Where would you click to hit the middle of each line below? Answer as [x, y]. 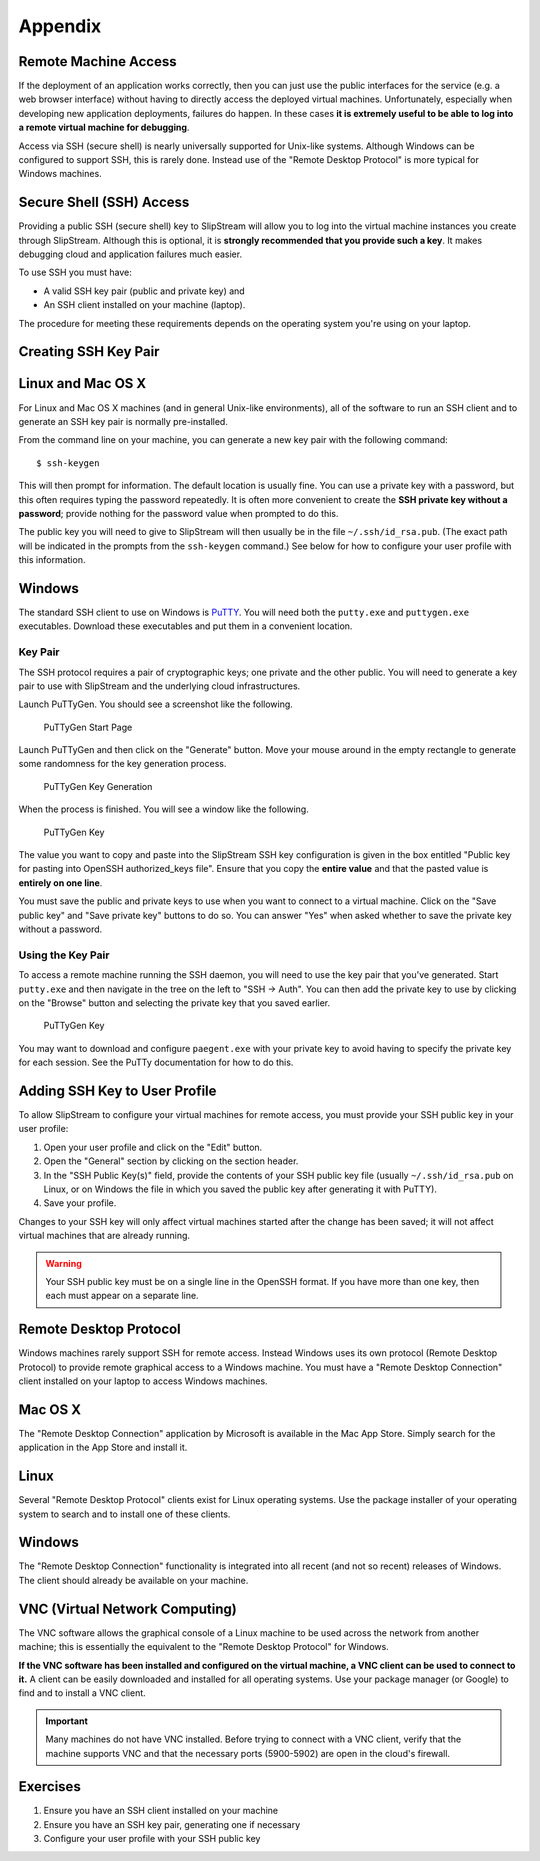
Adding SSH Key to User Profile [117, 1090]
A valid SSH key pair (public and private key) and [144, 291]
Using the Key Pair [64, 955]
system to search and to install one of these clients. [124, 1514]
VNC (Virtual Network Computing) [127, 1608]
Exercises [50, 1786]
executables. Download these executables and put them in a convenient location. [185, 626]
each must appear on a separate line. [122, 1296]
